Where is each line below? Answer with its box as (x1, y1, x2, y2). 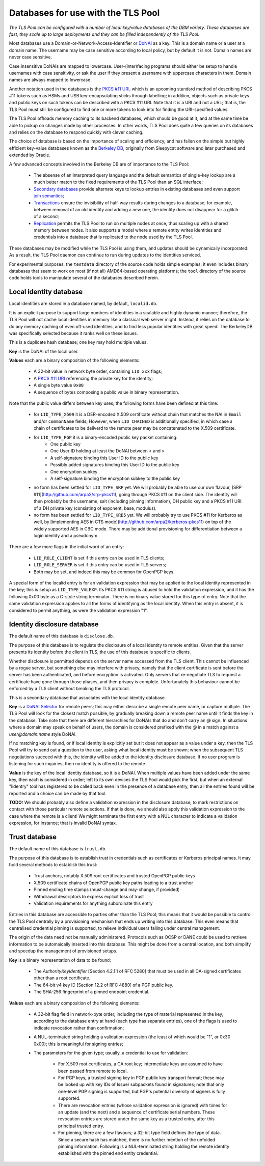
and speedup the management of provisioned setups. (9, 948, 118, 954)
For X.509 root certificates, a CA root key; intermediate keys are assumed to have (58, 1061, 223, 1067)
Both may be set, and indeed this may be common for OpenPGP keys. (33, 569, 175, 575)
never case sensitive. (9, 54, 52, 60)
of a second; (33, 214, 59, 220)
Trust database (9, 833, 57, 841)
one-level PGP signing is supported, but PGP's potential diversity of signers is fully (58, 1088, 225, 1094)
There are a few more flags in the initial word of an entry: (9, 544, 124, 550)
